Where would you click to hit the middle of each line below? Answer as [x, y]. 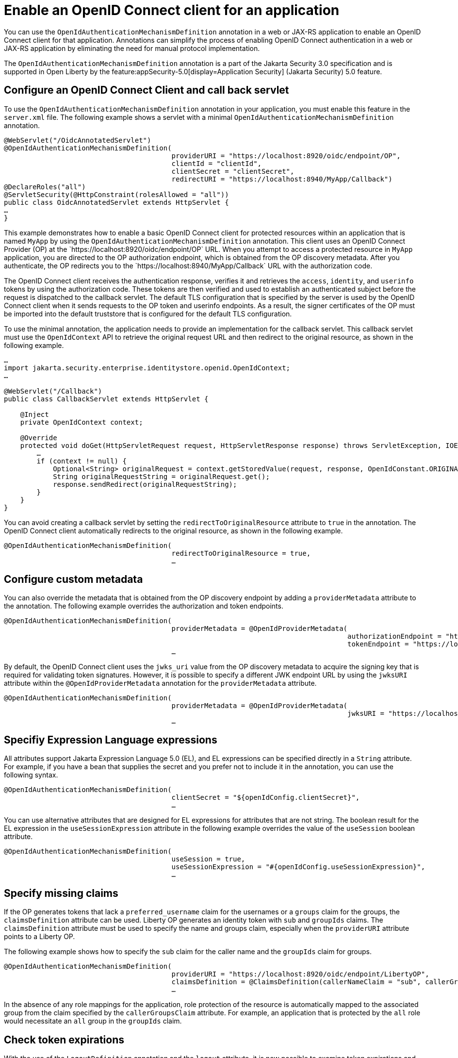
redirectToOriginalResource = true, [241, 553]
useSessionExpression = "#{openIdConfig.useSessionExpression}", [298, 867]
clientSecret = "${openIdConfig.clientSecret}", [266, 798]
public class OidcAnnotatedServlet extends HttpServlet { [116, 202]
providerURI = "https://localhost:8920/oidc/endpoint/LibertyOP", [300, 974]
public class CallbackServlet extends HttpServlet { [106, 399]
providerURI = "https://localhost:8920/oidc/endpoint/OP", [286, 156]
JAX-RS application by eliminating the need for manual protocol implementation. [132, 48]
